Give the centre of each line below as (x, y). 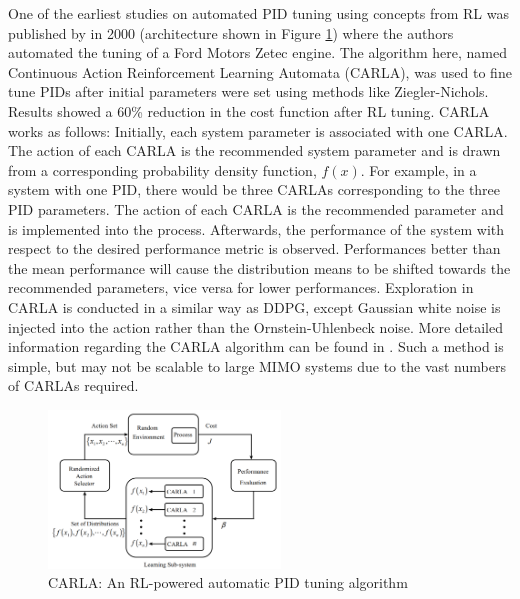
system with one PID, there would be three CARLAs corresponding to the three (254, 189)
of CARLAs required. (73, 385)
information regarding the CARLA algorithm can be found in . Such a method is (256, 346)
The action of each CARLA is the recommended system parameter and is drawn (254, 150)
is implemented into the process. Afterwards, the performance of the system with (256, 228)
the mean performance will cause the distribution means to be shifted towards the (259, 267)
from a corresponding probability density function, (162, 169)
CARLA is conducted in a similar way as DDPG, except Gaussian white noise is (254, 306)
